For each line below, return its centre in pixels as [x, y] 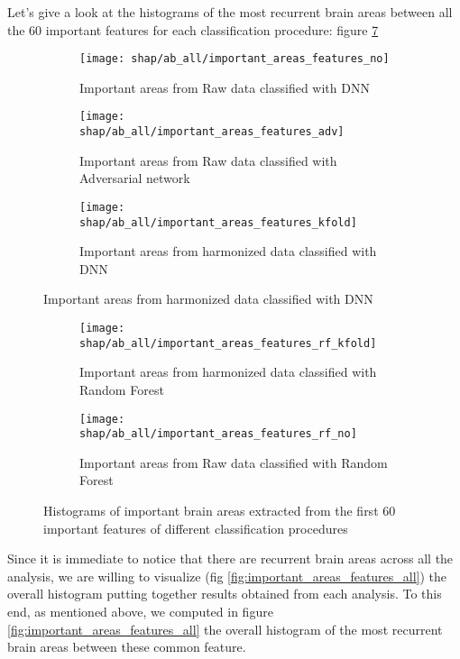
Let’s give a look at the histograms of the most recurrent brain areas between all [230, 12]
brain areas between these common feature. [127, 647]
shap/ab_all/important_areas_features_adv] [212, 132]
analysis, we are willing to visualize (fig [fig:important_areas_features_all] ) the [227, 576]
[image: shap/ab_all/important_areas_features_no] [235, 59]
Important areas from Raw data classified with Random [234, 462]
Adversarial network [135, 178]
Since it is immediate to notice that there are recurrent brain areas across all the [230, 558]
